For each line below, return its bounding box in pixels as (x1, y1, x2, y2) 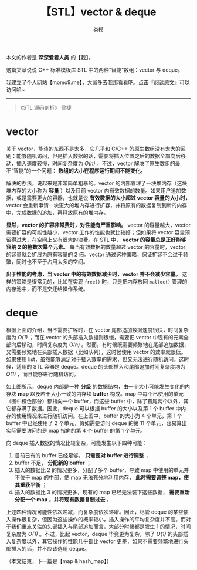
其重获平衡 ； (14, 481, 47, 488)
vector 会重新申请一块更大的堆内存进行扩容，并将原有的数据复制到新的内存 (6, 201, 188, 208)
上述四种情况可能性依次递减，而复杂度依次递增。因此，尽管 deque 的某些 (6, 508, 184, 515)
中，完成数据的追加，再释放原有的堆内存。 (6, 209, 109, 216)
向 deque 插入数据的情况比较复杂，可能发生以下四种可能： (6, 439, 148, 446)
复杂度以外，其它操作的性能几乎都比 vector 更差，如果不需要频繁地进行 (11, 538, 184, 545)
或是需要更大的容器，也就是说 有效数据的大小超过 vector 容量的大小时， (16, 194, 191, 201)
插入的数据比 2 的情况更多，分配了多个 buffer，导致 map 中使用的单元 (14, 466, 184, 473)
